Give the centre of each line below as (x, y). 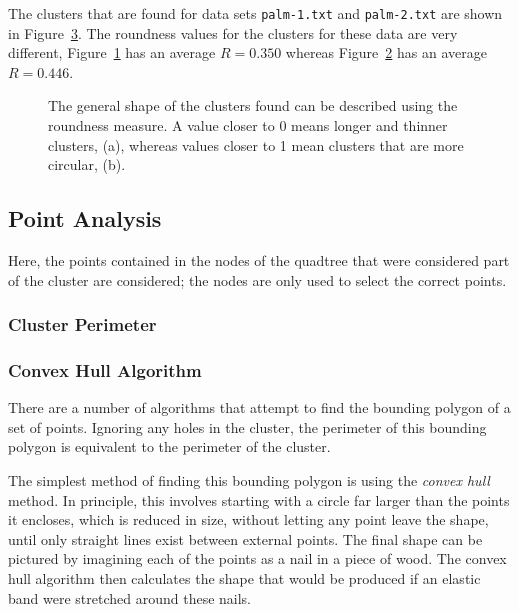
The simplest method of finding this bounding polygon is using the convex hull (249, 480)
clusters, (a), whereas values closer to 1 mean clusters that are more (256, 144)
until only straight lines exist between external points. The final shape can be (245, 538)
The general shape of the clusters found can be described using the (253, 105)
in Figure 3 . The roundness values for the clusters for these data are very (233, 32)
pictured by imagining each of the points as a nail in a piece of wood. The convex (257, 558)
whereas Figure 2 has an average (386, 52)
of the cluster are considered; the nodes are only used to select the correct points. (257, 279)
